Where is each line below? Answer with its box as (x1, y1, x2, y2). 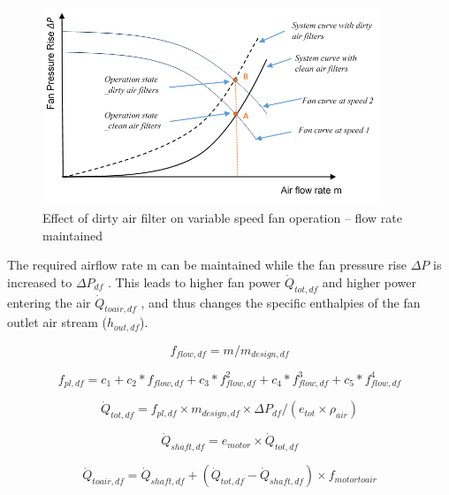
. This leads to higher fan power (107, 272, 281, 291)
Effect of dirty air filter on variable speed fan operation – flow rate (42, 209, 402, 227)
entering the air (7, 293, 91, 311)
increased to (7, 272, 72, 291)
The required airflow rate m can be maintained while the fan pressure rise (7, 255, 407, 274)
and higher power (322, 272, 416, 291)
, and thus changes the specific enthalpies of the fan (141, 293, 421, 311)
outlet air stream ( (7, 313, 107, 331)
